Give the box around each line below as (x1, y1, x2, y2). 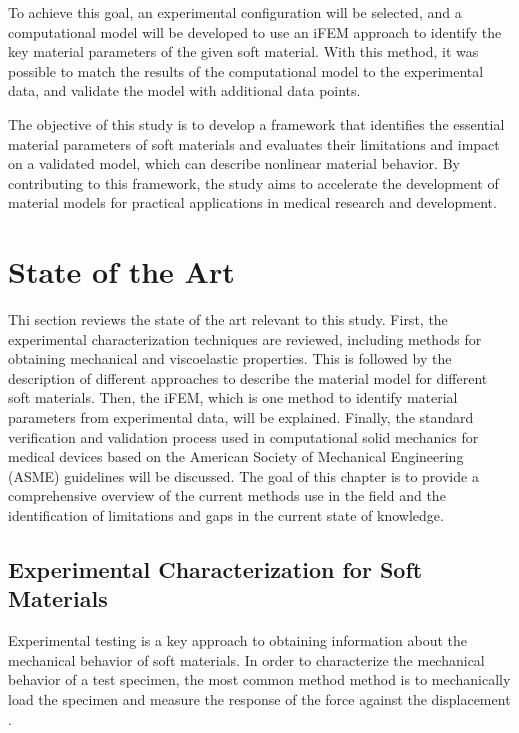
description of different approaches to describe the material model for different (8, 367, 488, 388)
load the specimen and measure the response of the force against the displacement (8, 688, 511, 709)
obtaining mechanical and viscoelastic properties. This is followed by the (8, 348, 452, 369)
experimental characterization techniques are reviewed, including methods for (8, 328, 482, 349)
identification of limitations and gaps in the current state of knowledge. (8, 505, 444, 525)
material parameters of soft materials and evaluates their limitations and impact (8, 133, 500, 154)
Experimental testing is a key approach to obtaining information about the (8, 630, 468, 651)
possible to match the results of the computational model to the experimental (8, 60, 484, 81)
